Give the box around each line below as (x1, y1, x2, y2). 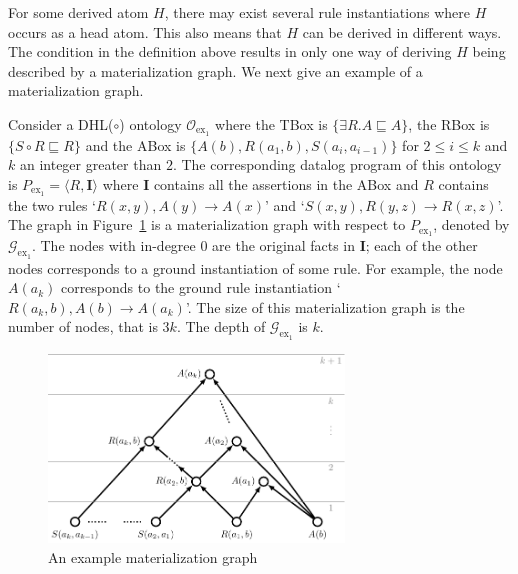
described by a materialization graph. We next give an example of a (8, 60, 423, 81)
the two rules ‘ (8, 194, 96, 215)
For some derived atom (8, 2, 149, 22)
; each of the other (365, 235, 478, 256)
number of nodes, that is (8, 316, 158, 337)
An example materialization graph (48, 546, 258, 567)
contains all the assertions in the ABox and (153, 174, 419, 195)
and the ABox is (85, 134, 186, 155)
